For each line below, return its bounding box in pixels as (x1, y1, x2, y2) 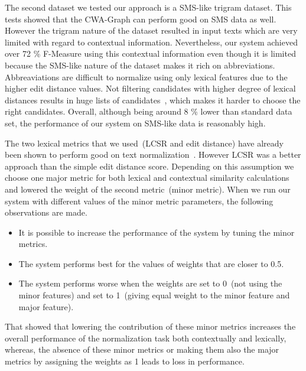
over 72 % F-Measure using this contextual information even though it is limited (5, 47, 296, 60)
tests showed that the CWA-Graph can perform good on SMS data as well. (5, 12, 276, 25)
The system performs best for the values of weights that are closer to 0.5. (18, 257, 284, 269)
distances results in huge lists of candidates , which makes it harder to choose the (5, 93, 301, 106)
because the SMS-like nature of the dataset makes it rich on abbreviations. (5, 58, 275, 71)
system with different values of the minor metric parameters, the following (5, 194, 274, 207)
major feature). (18, 300, 74, 313)
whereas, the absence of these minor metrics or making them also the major (5, 343, 279, 356)
